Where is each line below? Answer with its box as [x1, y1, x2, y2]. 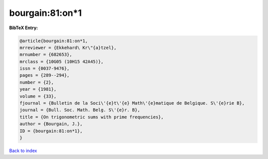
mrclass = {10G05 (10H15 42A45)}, [19, 58, 104, 64]
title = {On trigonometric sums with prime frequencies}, [19, 114, 164, 120]
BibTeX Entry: [9, 25, 38, 31]
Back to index [9, 148, 37, 154]
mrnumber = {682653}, [19, 52, 72, 57]
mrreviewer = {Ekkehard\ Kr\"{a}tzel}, [19, 45, 117, 51]
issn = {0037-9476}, [19, 66, 69, 71]
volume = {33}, [19, 93, 57, 99]
